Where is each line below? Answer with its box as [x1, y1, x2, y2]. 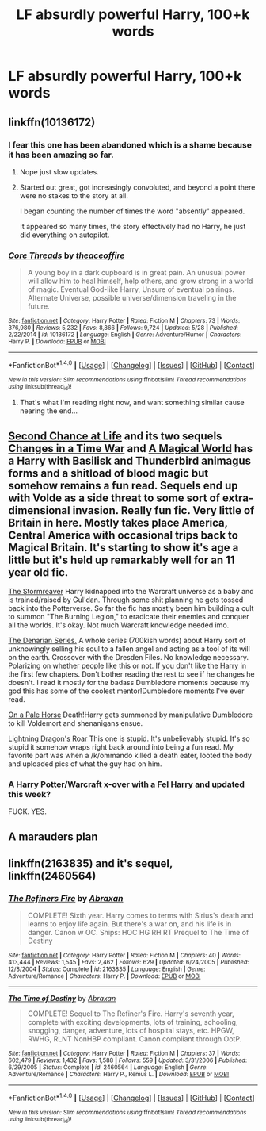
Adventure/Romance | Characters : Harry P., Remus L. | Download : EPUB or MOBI [8, 1071, 230, 1079]
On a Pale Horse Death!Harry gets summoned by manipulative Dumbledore [8, 710, 253, 719]
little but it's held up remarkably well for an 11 [8, 553, 235, 566]
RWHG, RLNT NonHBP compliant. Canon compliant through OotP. [27, 1034, 242, 1044]
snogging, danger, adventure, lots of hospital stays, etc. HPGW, [27, 1026, 235, 1036]
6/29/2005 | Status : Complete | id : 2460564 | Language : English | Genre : [8, 1064, 208, 1072]
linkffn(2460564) [8, 869, 97, 883]
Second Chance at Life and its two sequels [8, 429, 222, 443]
